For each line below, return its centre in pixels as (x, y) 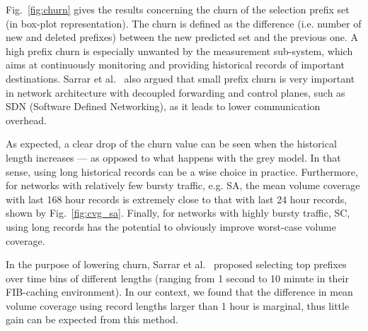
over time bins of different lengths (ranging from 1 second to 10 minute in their (177, 278)
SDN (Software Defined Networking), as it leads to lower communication (163, 106)
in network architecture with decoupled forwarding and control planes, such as (176, 92)
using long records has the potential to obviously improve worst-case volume (171, 226)
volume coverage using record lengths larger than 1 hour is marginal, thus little (178, 305)
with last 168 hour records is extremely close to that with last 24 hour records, (177, 199)
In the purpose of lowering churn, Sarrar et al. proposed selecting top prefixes (176, 264)
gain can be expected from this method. (92, 319)
